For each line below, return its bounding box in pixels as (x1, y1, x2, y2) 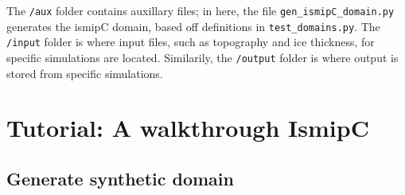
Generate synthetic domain (6, 166, 234, 190)
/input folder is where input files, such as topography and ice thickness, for (6, 33, 375, 50)
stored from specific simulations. (6, 64, 163, 81)
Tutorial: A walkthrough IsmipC (6, 111, 369, 144)
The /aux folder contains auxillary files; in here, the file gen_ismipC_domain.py (6, 2, 395, 18)
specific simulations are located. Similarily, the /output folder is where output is (6, 49, 399, 65)
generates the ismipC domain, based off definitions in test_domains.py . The (6, 18, 380, 34)
